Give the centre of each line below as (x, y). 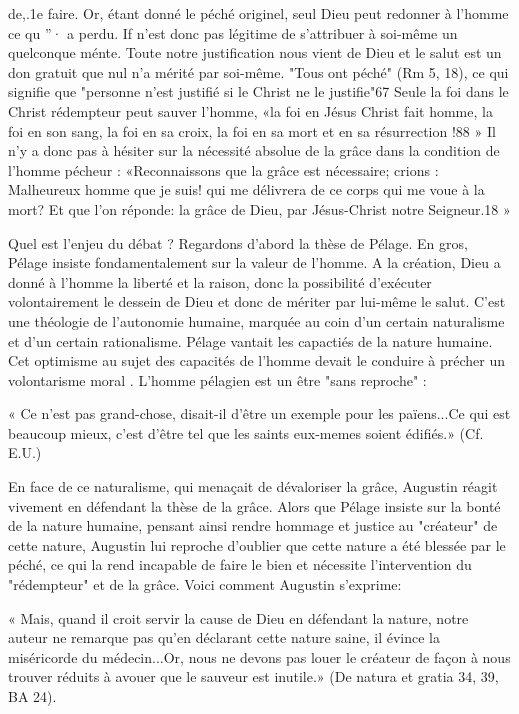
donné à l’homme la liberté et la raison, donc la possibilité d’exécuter (220, 281)
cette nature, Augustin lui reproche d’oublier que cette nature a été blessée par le (257, 544)
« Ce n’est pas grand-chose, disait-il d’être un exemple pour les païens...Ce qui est (259, 413)
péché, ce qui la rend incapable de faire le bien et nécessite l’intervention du (240, 564)
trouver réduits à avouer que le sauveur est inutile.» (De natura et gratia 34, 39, (253, 676)
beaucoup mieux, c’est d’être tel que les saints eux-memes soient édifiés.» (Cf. (246, 432)
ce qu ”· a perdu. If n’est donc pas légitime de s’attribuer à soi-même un (233, 32)
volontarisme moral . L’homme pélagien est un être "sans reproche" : (217, 379)
